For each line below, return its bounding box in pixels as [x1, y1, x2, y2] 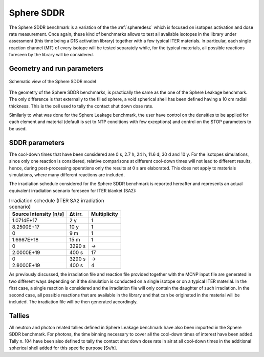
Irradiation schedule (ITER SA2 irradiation [9, 197, 105, 204]
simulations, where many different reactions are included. [9, 171, 125, 178]
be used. [9, 126, 27, 131]
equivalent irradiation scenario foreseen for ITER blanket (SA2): [9, 188, 137, 193]
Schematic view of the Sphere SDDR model [9, 78, 96, 84]
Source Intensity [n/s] [12, 210, 64, 217]
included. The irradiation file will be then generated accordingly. [9, 299, 138, 305]
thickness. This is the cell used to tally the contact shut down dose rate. [9, 103, 154, 109]
